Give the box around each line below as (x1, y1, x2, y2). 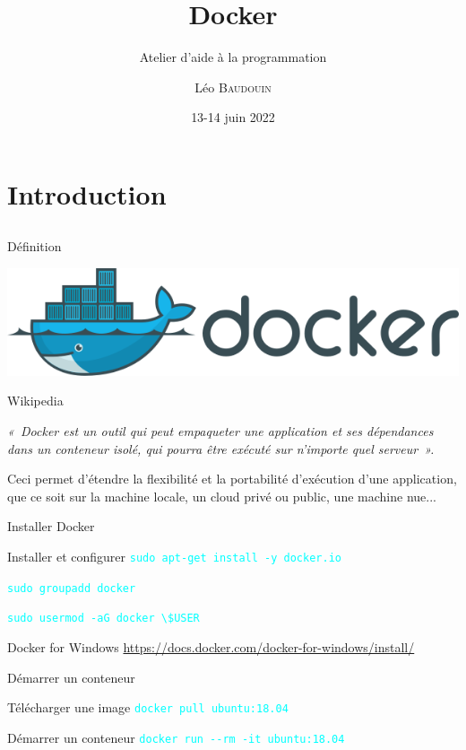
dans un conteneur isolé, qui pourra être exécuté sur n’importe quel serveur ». (7, 439, 435, 458)
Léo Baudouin (194, 77, 272, 96)
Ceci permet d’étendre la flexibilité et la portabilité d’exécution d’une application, (7, 469, 457, 488)
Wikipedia (7, 391, 64, 410)
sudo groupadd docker (7, 581, 136, 595)
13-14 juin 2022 (191, 108, 275, 126)
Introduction (7, 175, 167, 212)
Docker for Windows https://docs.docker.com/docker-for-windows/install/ (7, 638, 415, 656)
